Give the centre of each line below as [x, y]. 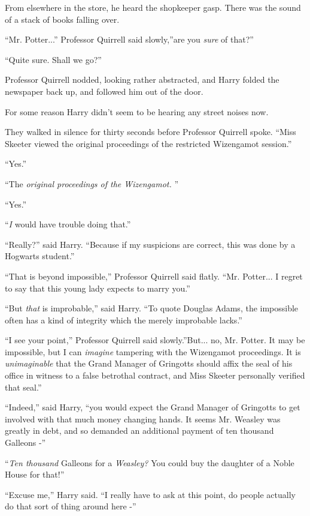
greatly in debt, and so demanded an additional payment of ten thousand [139, 430]
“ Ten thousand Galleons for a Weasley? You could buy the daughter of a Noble [150, 462]
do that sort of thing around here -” [71, 506]
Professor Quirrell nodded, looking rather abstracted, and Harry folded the [142, 79]
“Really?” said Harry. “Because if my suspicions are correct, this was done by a [150, 244]
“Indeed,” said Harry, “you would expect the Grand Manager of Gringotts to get [153, 407]
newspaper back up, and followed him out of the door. [104, 91]
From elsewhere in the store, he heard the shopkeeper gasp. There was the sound [153, 7]
